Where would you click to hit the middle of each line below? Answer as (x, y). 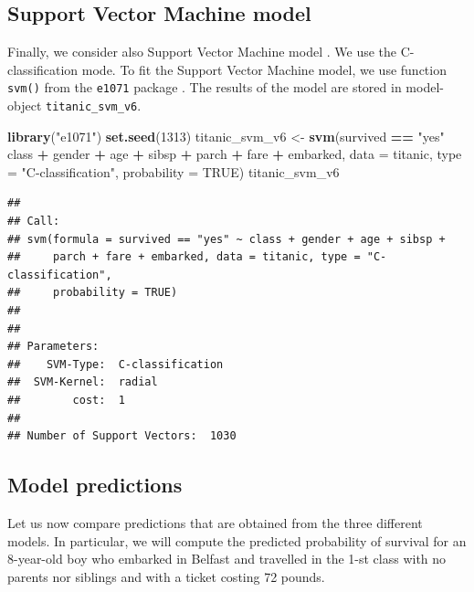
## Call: (34, 222)
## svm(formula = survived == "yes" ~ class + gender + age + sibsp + (226, 239)
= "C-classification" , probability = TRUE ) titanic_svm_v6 (174, 171)
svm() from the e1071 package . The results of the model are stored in (205, 87)
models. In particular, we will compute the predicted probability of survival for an (237, 540)
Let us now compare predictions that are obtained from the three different (215, 523)
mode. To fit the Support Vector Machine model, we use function (264, 69)
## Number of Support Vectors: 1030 (122, 436)
